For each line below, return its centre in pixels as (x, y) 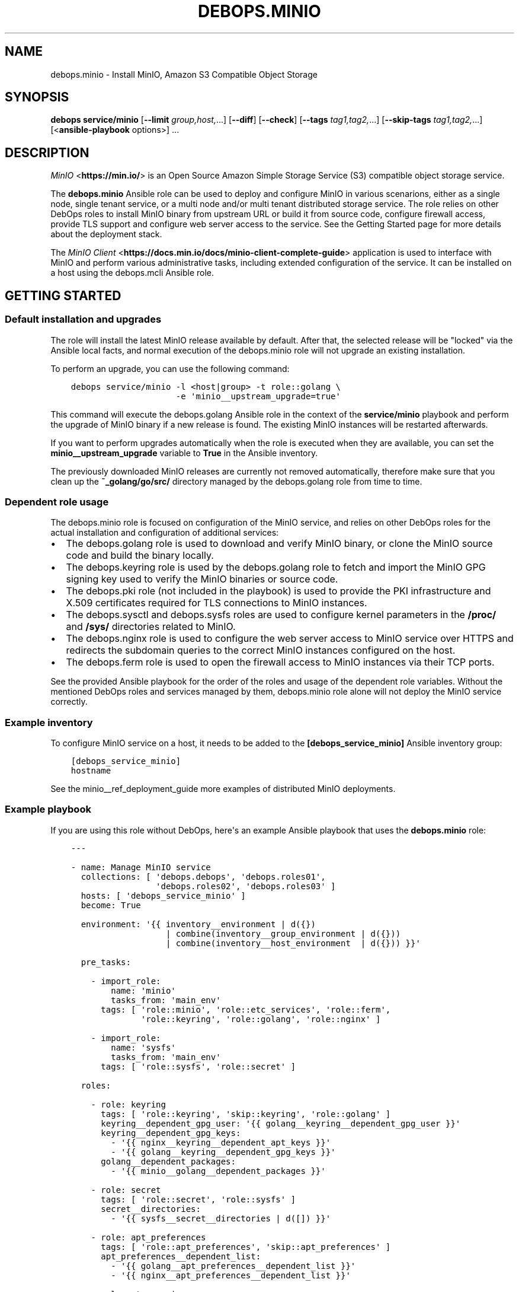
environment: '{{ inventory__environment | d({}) (198, 924)
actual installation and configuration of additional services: (165, 533)
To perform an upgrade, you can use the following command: (170, 368)
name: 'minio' (143, 990)
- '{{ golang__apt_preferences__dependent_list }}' (233, 1266)
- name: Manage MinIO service (141, 867)
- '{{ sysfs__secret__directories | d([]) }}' (221, 1218)
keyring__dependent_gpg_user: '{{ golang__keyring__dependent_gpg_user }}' (281, 1123)
